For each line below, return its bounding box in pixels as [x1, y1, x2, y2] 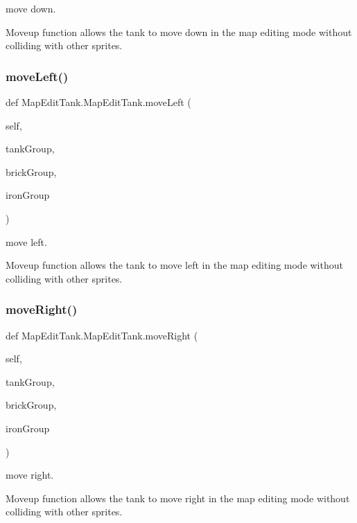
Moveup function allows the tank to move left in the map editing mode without [6, 258, 343, 272]
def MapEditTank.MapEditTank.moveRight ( [6, 328, 198, 342]
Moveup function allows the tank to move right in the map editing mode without [6, 490, 350, 505]
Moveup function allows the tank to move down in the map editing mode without [6, 24, 352, 39]
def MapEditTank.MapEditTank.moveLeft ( [6, 95, 191, 109]
